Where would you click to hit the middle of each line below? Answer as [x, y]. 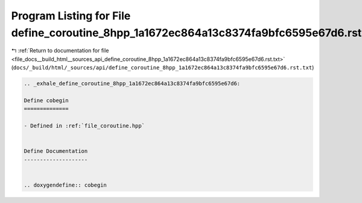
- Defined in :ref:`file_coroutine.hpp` [84, 126]
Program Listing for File [71, 16]
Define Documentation [56, 151]
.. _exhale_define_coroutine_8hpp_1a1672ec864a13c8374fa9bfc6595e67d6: [132, 84]
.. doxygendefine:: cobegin [65, 185]
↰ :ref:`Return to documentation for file [60, 51]
